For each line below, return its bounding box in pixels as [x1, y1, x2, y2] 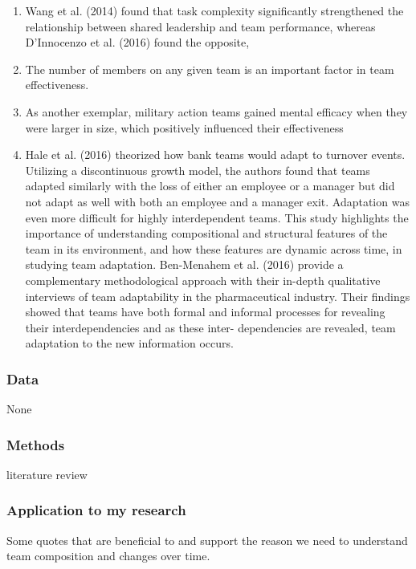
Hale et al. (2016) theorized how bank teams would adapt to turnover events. [25, 146, 406, 163]
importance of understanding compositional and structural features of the [25, 225, 388, 242]
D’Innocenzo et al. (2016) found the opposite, [25, 34, 250, 51]
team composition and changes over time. [6, 547, 210, 564]
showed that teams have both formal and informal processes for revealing [25, 303, 385, 320]
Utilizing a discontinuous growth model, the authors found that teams [25, 161, 370, 178]
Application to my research [6, 500, 186, 520]
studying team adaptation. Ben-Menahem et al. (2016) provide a [25, 256, 344, 273]
